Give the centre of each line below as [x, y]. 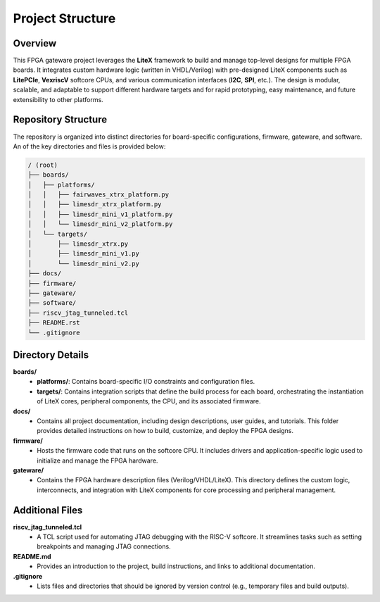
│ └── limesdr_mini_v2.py [84, 263]
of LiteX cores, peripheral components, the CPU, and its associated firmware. [149, 401]
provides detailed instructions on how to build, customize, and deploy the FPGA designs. [165, 431]
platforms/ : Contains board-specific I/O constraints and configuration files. [146, 382]
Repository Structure [60, 120]
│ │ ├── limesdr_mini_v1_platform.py [100, 214]
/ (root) [43, 165]
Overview [35, 43]
